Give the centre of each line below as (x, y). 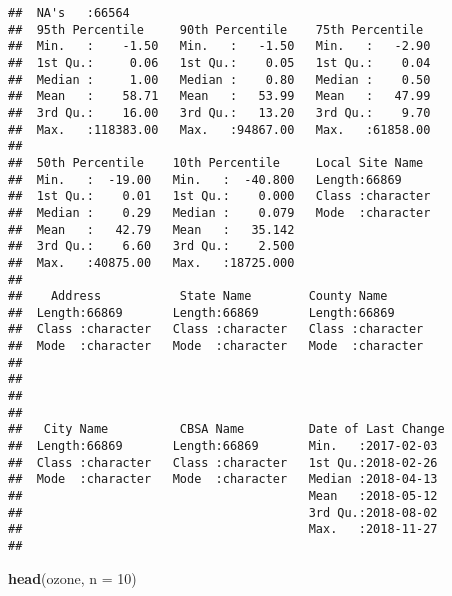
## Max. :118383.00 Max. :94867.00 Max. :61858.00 (219, 129)
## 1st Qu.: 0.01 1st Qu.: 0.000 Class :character (219, 196)
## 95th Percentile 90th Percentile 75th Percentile (216, 29)
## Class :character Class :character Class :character (216, 329)
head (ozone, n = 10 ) (72, 577)
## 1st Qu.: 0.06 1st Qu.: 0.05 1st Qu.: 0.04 (219, 62)
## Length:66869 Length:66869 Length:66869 (201, 312)
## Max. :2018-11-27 (223, 529)
